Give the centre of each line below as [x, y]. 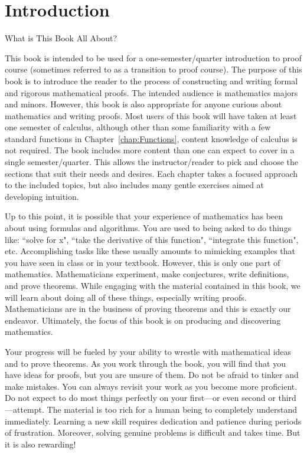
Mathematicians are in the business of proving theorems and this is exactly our [148, 309]
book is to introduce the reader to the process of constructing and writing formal [151, 80]
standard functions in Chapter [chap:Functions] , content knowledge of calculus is [151, 138]
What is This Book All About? [61, 38]
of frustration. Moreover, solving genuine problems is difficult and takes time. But [153, 432]
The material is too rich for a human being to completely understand [172, 409]
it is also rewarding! [40, 444]
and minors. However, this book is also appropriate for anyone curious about [143, 104]
